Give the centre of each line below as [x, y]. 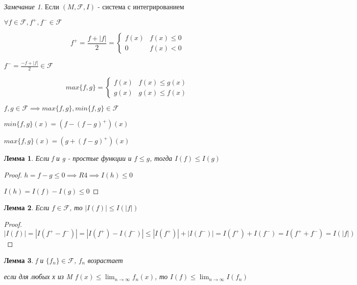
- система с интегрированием [141, 6]
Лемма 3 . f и [24, 260]
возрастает [105, 260]
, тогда [161, 158]
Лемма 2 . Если [27, 208]
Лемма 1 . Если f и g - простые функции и [68, 158]
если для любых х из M [38, 276]
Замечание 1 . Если [32, 6]
